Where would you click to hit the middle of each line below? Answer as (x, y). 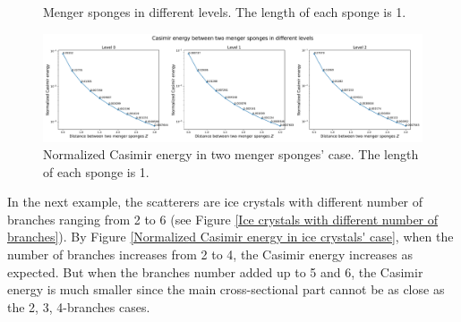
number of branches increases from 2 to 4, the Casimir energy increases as (210, 254)
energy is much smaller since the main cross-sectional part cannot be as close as (226, 289)
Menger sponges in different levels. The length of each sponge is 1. (225, 12)
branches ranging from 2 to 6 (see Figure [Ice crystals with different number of (223, 219)
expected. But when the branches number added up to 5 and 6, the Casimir (215, 271)
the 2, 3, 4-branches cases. (79, 306)
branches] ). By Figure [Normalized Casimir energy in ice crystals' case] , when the (230, 237)
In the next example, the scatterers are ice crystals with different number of (215, 202)
